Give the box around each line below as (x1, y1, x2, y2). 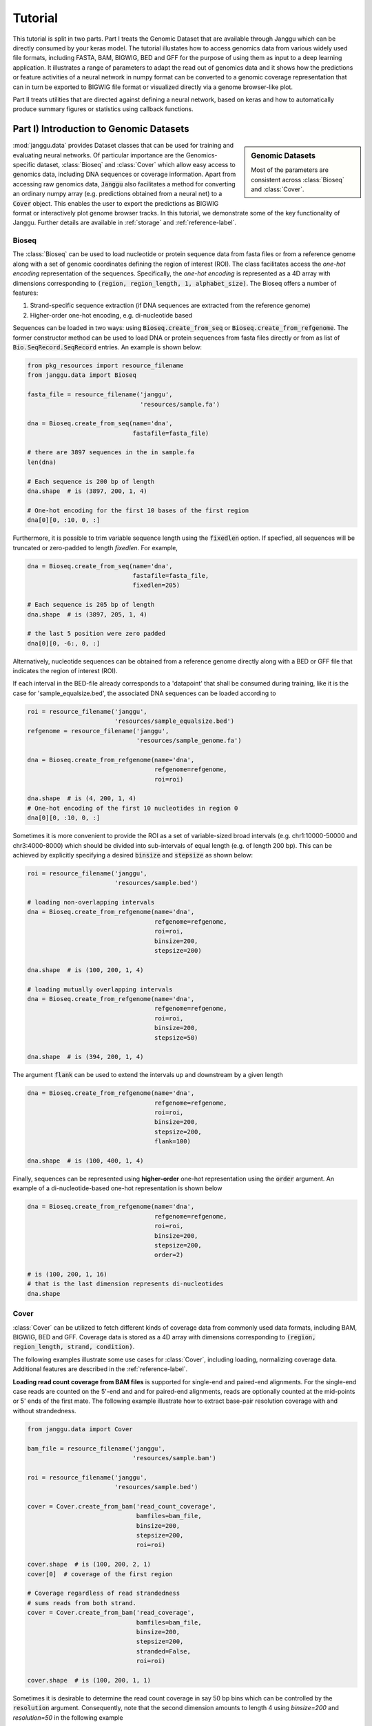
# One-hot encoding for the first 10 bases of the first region (27, 506, 249, 514)
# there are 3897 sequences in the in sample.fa (27, 449, 195, 456)
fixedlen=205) (132, 581, 180, 590)
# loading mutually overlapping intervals (27, 985, 173, 993)
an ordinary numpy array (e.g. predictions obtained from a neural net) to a (12, 190, 223, 198)
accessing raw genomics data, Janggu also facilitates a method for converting (12, 180, 236, 188)
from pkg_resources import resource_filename (27, 361, 184, 369)
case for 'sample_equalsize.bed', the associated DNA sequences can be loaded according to (12, 689, 276, 697)
